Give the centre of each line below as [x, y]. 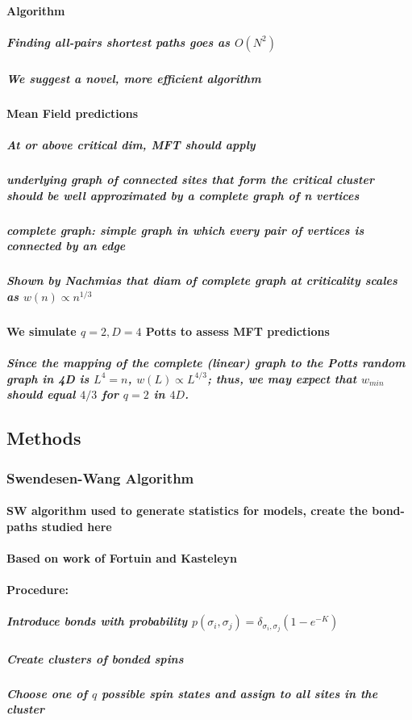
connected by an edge [66, 246]
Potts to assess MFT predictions [237, 331]
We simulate [42, 331]
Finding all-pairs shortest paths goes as [119, 42]
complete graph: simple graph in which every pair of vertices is [185, 230]
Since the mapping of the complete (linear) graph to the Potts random [206, 363]
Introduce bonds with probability [97, 621]
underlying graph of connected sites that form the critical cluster [190, 180]
